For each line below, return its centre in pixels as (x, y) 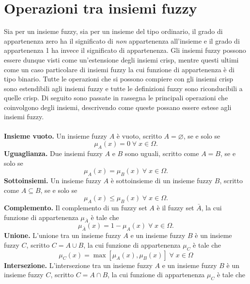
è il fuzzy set (175, 208)
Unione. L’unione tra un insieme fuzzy (62, 235)
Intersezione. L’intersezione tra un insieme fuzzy (78, 265)
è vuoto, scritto (139, 135)
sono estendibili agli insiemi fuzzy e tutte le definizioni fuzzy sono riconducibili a (123, 88)
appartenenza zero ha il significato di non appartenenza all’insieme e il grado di (122, 40)
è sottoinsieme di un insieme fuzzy (162, 181)
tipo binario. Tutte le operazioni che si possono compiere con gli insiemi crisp (119, 79)
